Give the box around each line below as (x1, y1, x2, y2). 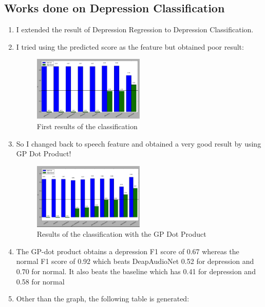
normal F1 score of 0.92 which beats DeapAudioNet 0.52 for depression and (16, 256, 254, 267)
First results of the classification (36, 120, 138, 131)
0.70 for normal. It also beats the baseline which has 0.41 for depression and (16, 265, 256, 276)
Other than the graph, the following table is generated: (16, 293, 190, 304)
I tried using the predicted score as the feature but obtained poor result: (16, 41, 244, 52)
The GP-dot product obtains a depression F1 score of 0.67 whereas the (16, 245, 239, 256)
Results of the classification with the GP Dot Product (36, 229, 206, 239)
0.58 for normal (16, 276, 65, 286)
